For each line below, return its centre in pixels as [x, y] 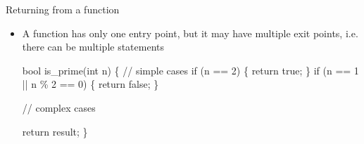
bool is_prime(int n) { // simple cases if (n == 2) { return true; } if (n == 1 [190, 70]
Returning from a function [63, 9]
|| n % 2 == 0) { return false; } [90, 84]
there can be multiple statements [93, 47]
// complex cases [59, 107]
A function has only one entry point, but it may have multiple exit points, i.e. [190, 33]
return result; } [55, 131]
